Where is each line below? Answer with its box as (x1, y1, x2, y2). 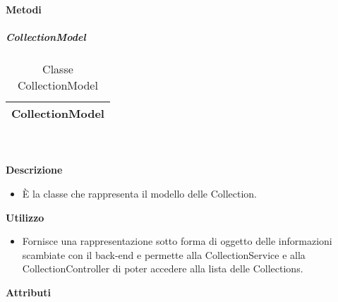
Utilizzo (6, 210, 44, 224)
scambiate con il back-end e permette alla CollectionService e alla (22, 247, 306, 262)
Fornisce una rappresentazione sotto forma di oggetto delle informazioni (22, 234, 332, 248)
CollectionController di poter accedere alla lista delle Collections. (22, 261, 303, 276)
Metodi (6, 2, 42, 16)
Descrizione (6, 162, 63, 177)
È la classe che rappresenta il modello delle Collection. (22, 186, 257, 200)
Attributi (6, 284, 51, 299)
